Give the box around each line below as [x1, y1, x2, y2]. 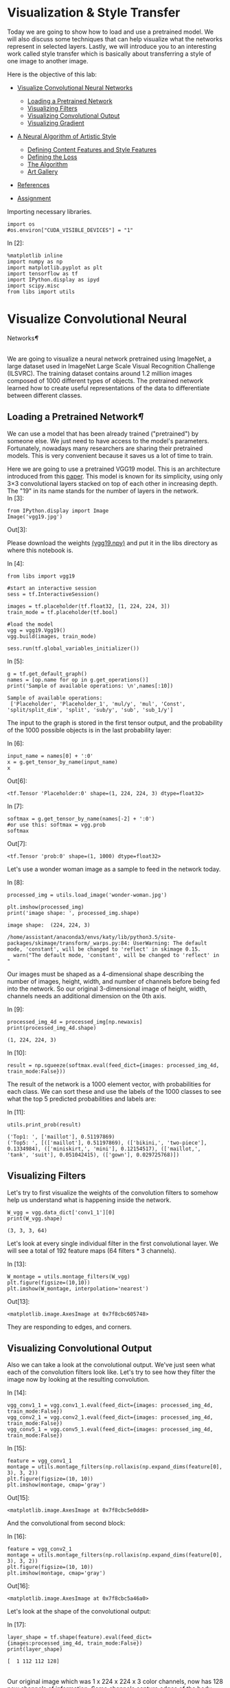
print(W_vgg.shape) [7, 1215, 63, 1222]
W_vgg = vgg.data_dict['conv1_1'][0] [7, 1209, 115, 1216]
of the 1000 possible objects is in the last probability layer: [7, 726, 172, 734]
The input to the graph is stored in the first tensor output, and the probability [7, 718, 223, 727]
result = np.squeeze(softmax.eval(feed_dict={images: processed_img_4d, [7, 1062, 220, 1068]
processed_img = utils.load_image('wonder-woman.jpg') [7, 892, 168, 898]
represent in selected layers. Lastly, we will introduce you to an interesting [7, 42, 217, 50]
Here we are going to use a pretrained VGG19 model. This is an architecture [7, 465, 221, 473]
